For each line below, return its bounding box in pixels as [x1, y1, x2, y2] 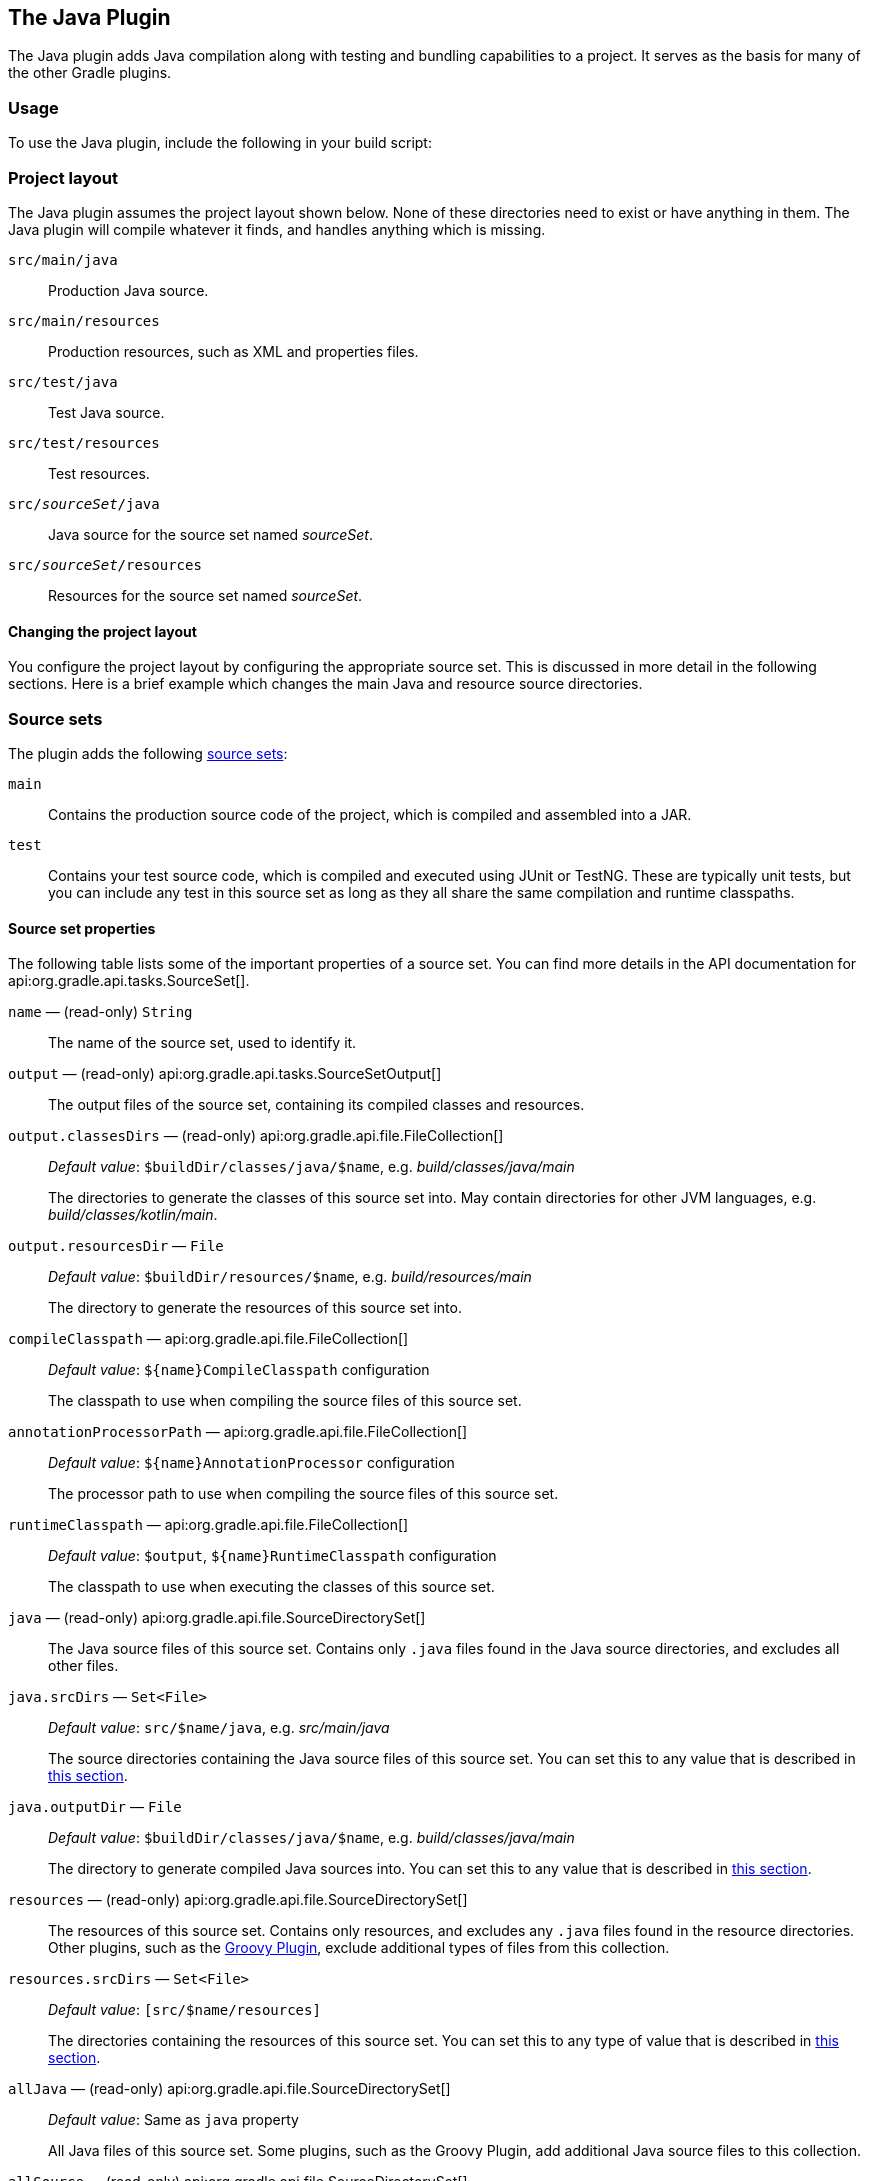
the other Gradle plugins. [8, 64, 172, 82]
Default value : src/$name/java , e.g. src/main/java [48, 1719, 390, 1737]
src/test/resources [8, 434, 160, 451]
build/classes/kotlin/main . [48, 1206, 218, 1224]
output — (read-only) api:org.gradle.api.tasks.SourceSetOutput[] [8, 1065, 442, 1083]
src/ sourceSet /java [8, 495, 160, 512]
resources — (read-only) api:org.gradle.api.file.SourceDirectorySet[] [8, 1891, 468, 1909]
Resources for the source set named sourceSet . [48, 586, 363, 604]
